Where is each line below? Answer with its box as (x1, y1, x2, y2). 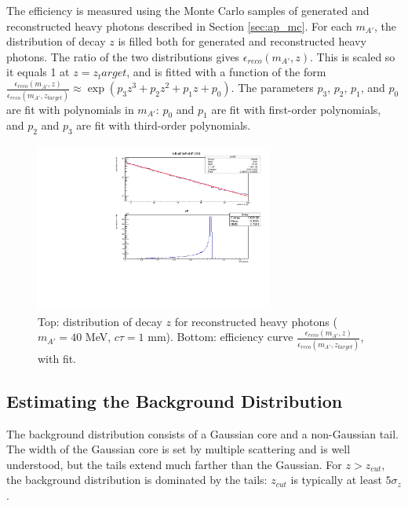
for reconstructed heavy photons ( (174, 313, 337, 329)
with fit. (38, 350, 77, 366)
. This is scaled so (309, 48, 395, 64)
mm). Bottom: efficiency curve (148, 328, 293, 345)
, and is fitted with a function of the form (126, 64, 326, 80)
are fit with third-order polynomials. (76, 117, 251, 134)
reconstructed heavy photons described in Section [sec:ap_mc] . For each (6, 17, 352, 34)
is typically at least (290, 471, 382, 488)
